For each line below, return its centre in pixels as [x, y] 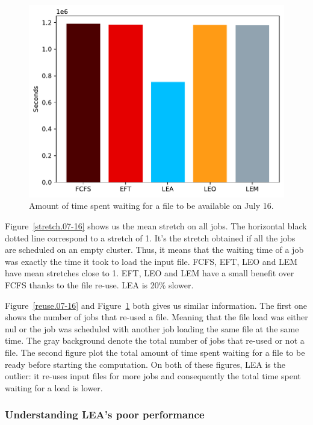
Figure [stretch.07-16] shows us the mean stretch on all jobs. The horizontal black [156, 226]
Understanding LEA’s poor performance [105, 414]
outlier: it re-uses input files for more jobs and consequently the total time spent [153, 376]
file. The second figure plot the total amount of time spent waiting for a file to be [155, 352]
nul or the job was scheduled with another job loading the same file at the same [152, 328]
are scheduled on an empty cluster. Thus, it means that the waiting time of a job [154, 250]
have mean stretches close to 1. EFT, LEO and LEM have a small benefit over [150, 273]
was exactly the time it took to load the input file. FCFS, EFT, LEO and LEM [151, 261]
